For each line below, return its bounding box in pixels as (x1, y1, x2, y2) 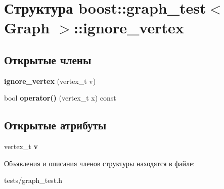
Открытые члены (4, 52, 92, 67)
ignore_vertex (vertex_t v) (4, 75, 96, 86)
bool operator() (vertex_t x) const (4, 92, 116, 103)
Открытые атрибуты (4, 117, 107, 133)
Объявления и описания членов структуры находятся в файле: (4, 158, 195, 168)
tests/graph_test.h (4, 175, 62, 185)
